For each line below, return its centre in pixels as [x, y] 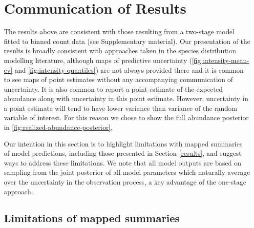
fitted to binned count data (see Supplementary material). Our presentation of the [127, 41]
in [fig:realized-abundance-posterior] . [58, 127]
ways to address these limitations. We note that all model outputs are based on [123, 162]
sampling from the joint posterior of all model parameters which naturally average [127, 172]
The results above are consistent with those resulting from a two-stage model [119, 31]
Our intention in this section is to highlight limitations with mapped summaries [123, 143]
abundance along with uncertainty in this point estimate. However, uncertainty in [126, 98]
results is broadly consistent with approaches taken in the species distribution [120, 51]
